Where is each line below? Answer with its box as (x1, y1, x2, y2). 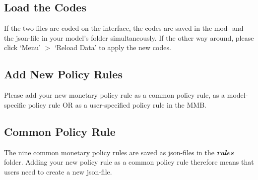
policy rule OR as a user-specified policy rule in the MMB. (28, 99, 206, 110)
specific (4, 99, 26, 110)
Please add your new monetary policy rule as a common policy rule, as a (4, 90, 225, 100)
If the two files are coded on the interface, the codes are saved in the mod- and (4, 23, 244, 33)
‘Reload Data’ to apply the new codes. (54, 42, 171, 53)
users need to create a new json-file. (4, 166, 112, 177)
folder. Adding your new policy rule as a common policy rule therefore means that (4, 157, 254, 167)
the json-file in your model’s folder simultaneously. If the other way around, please (4, 32, 254, 43)
